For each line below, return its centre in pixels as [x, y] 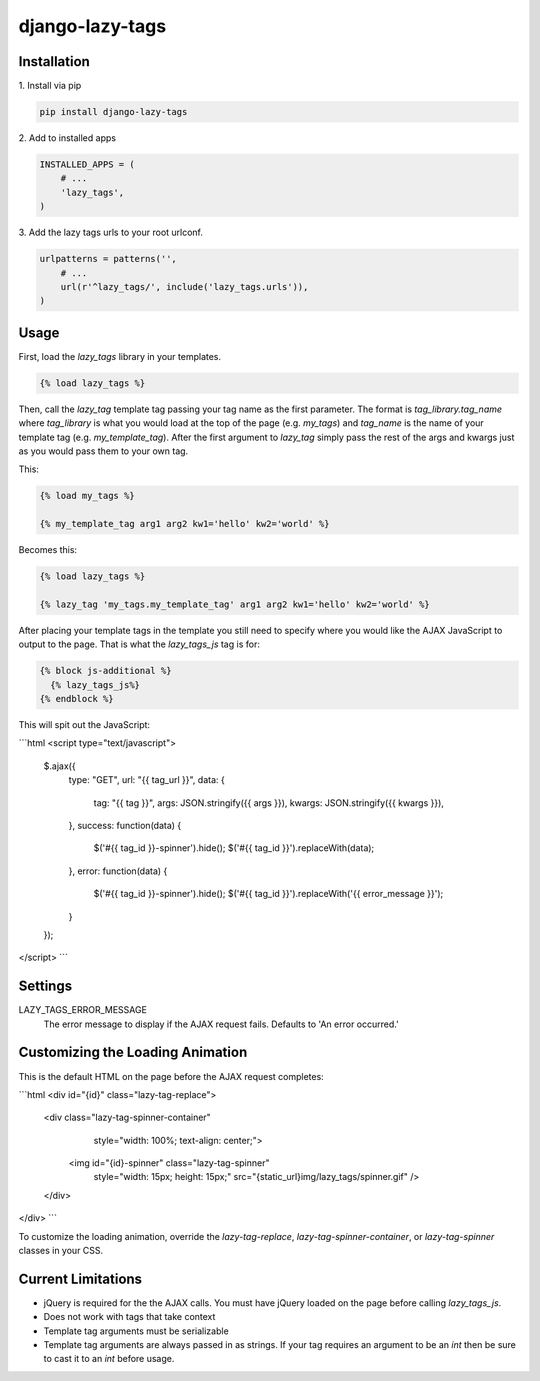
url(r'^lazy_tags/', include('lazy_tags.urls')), [184, 286]
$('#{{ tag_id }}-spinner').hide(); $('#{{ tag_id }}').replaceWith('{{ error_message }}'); [268, 894]
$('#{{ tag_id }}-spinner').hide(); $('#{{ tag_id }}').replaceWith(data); [234, 848]
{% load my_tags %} [87, 496]
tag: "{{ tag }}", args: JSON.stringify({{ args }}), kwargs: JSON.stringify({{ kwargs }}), [269, 802]
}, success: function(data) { [125, 825]
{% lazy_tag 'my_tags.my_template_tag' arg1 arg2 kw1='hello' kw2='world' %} [234, 604]
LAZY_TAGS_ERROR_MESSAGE [82, 1010]
